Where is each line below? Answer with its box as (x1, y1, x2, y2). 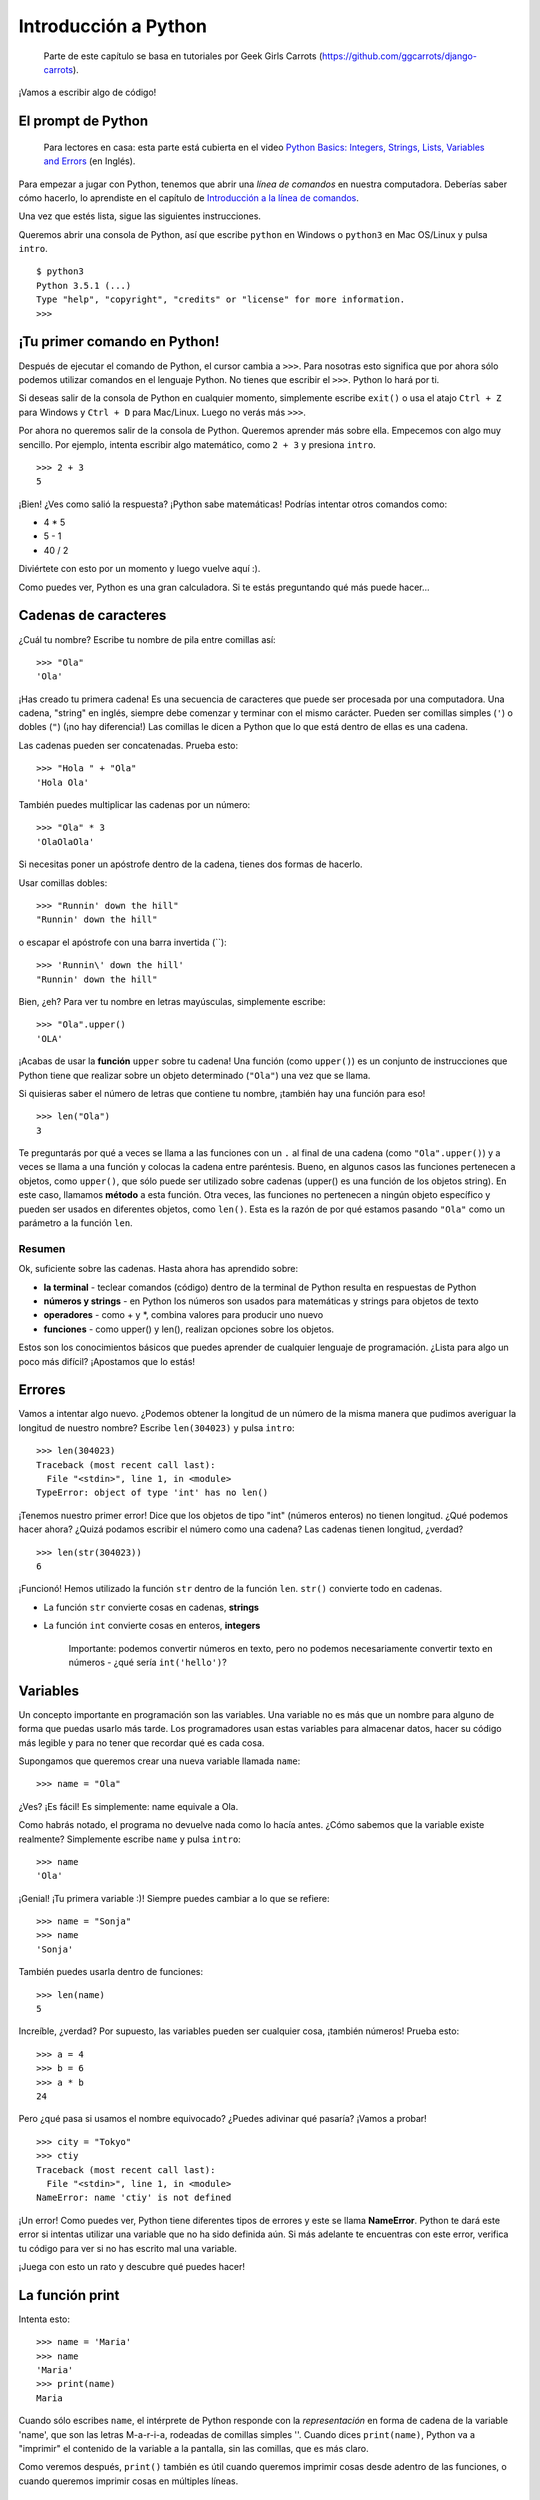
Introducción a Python (18, 15, 208, 37)
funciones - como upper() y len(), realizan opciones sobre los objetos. (43, 1323, 335, 1335)
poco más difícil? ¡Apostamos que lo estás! (18, 1355, 195, 1367)
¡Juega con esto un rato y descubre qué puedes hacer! (18, 2260, 245, 2272)
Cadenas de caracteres (18, 607, 167, 624)
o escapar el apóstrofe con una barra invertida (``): (18, 936, 227, 948)
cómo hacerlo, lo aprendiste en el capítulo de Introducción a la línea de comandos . (18, 191, 360, 204)
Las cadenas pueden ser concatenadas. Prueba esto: (18, 739, 239, 751)
